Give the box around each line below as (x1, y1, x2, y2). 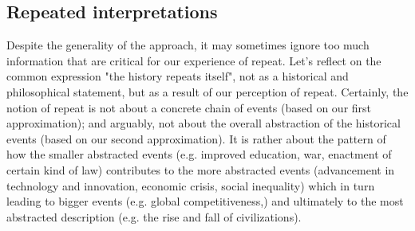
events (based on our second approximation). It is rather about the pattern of (6, 130, 386, 147)
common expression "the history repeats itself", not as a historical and (6, 68, 349, 84)
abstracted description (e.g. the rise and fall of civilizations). (6, 208, 302, 225)
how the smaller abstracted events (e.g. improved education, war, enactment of (6, 146, 392, 162)
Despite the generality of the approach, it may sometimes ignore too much (6, 37, 370, 53)
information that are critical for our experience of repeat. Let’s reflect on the (6, 52, 381, 69)
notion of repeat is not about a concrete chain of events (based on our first (6, 99, 372, 115)
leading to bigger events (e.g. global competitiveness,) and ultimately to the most (6, 193, 404, 209)
